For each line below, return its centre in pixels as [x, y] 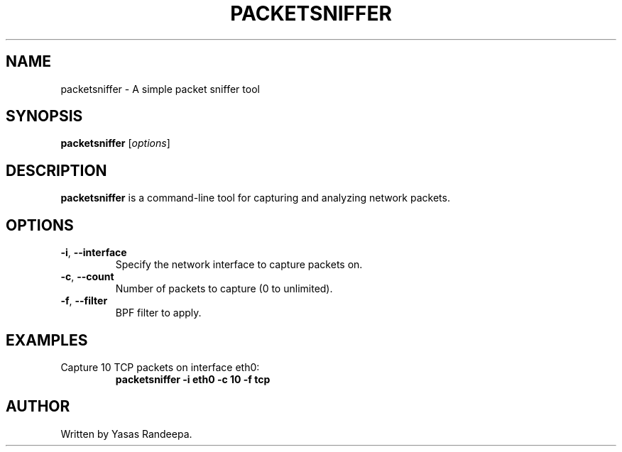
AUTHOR [38, 407]
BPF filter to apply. [158, 313]
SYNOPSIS [44, 116]
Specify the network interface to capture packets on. [239, 265]
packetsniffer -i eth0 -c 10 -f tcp [193, 379]
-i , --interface [94, 253]
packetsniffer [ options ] [115, 143]
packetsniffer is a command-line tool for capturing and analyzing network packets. [255, 198]
